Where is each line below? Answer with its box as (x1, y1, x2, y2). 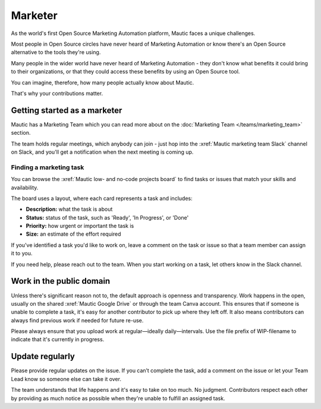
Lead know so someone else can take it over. (11, 375, 122, 382)
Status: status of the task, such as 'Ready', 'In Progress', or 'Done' (26, 214, 189, 221)
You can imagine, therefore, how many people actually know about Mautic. (11, 79, 194, 86)
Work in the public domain (11, 276, 111, 286)
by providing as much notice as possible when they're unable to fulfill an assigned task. (11, 395, 225, 402)
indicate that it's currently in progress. (11, 336, 105, 343)
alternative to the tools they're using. (11, 49, 101, 56)
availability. (11, 184, 39, 191)
